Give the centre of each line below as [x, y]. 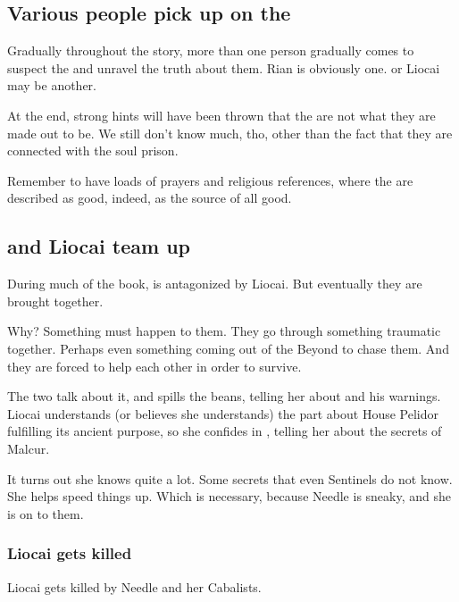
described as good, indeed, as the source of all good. [150, 198]
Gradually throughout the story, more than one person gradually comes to [211, 50]
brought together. [55, 301]
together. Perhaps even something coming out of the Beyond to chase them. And [228, 348]
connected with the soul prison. [93, 150]
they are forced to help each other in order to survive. [154, 366]
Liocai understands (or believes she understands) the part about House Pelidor [223, 413]
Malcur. [29, 448]
